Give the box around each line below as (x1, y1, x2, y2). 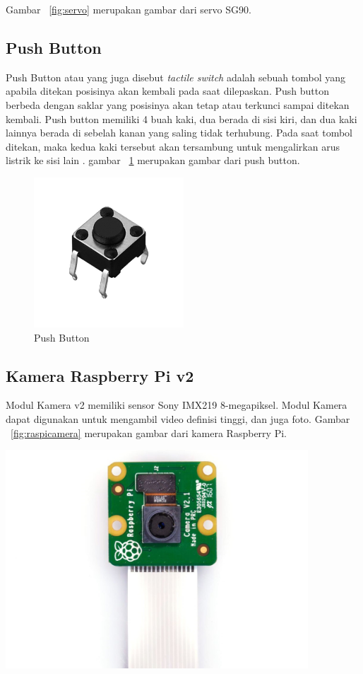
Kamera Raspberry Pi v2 (6, 364, 194, 386)
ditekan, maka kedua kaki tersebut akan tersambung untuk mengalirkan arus (6, 139, 340, 153)
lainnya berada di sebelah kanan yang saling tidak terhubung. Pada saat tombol (6, 125, 352, 140)
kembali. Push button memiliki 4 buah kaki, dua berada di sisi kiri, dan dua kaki (6, 111, 357, 126)
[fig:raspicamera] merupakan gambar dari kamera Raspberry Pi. (11, 425, 287, 440)
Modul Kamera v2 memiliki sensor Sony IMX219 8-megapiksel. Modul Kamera (6, 397, 347, 412)
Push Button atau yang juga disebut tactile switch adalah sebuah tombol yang (6, 69, 346, 84)
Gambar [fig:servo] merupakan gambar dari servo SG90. (6, 2, 251, 16)
